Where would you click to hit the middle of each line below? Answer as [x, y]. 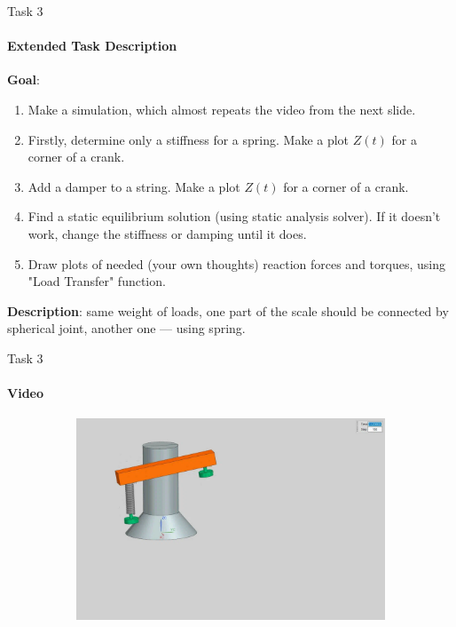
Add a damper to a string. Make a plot [134, 186]
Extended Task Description [92, 46]
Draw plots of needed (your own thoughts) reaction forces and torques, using [236, 263]
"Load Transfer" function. [97, 281]
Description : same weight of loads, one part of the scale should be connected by [228, 310]
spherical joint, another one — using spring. [126, 328]
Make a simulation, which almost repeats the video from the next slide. [222, 109]
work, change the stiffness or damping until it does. [167, 233]
